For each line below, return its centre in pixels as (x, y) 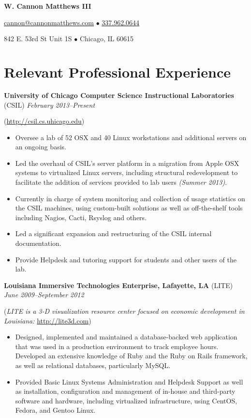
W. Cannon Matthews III (48, 6)
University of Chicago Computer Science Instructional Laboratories (119, 95)
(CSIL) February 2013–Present (50, 104)
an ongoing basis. (41, 147)
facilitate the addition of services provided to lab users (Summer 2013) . (121, 182)
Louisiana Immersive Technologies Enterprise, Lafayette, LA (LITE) (118, 285)
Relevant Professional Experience (117, 72)
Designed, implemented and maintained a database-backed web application (126, 337)
